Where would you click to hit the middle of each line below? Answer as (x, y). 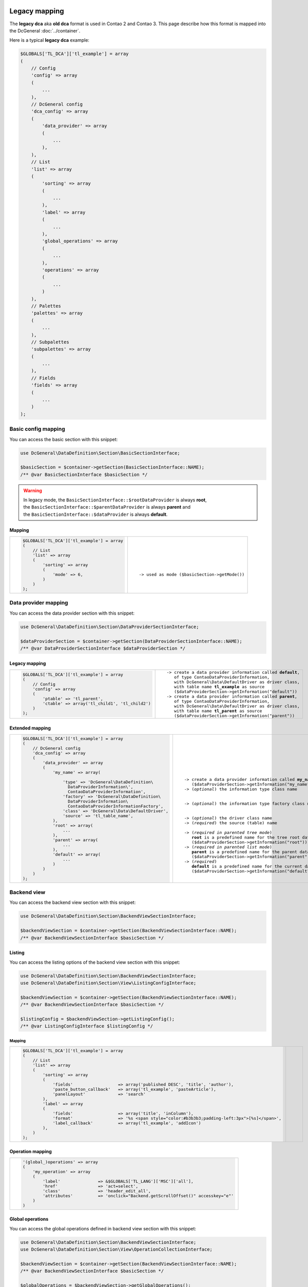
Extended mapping (30, 728)
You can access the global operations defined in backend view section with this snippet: (103, 1228)
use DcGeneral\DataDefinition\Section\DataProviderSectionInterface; (110, 627)
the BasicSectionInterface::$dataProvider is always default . (95, 514)
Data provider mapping (39, 603)
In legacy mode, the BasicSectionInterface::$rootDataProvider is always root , (115, 500)
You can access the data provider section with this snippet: (72, 613)
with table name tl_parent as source (218, 711)
